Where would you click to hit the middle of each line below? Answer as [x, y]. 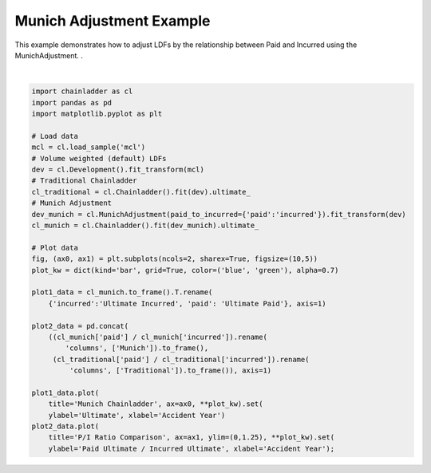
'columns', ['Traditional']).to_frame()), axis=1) [170, 371]
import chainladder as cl [82, 91]
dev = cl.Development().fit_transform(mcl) [118, 170]
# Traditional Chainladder [84, 181]
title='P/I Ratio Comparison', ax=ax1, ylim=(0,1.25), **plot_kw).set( [192, 438]
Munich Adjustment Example [113, 21]
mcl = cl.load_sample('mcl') [89, 147]
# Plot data [55, 248]
